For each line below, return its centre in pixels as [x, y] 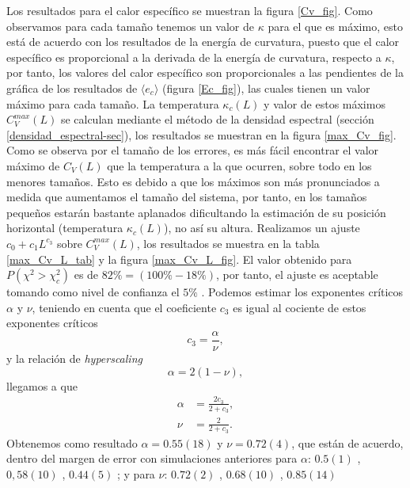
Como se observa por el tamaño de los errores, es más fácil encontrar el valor [193, 150]
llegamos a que [42, 385]
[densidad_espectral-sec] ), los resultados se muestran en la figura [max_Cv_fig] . [201, 134]
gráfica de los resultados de [72, 88]
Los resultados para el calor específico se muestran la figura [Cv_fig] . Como [190, 10]
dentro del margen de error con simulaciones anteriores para [152, 458]
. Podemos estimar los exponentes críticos [302, 292]
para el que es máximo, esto [335, 26]
